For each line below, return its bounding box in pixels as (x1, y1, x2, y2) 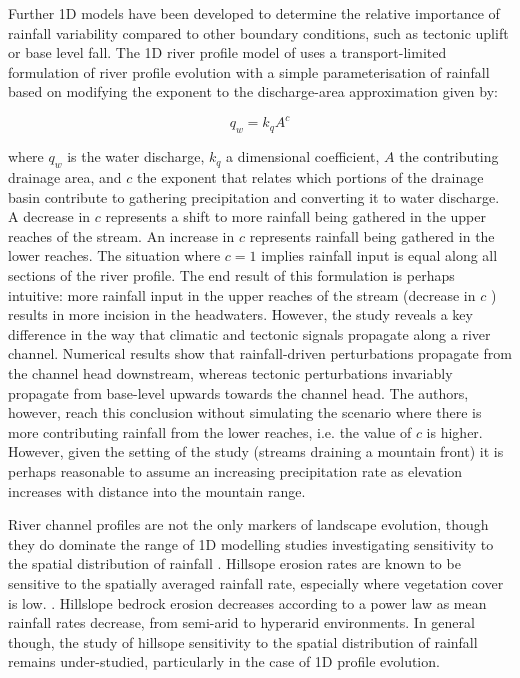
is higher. (426, 421, 483, 442)
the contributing (399, 146, 499, 167)
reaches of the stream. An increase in (8, 225, 235, 246)
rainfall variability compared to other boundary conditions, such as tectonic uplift (8, 22, 509, 43)
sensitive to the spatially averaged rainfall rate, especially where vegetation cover (8, 572, 504, 593)
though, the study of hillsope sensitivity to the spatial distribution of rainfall (8, 631, 478, 652)
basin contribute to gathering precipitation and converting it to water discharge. (8, 186, 500, 207)
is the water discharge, (67, 146, 205, 167)
